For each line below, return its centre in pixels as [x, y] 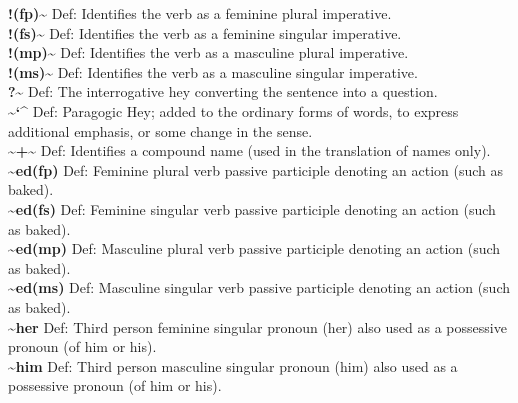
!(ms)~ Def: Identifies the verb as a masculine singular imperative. [213, 71]
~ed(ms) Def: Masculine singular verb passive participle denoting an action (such [259, 287]
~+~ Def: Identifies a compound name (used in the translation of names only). [249, 150]
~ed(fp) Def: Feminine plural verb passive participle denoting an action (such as [256, 169]
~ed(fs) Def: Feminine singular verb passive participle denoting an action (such [252, 208]
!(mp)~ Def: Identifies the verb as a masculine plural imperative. [208, 52]
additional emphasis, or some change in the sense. [160, 130]
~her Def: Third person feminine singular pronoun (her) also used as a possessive [257, 326]
